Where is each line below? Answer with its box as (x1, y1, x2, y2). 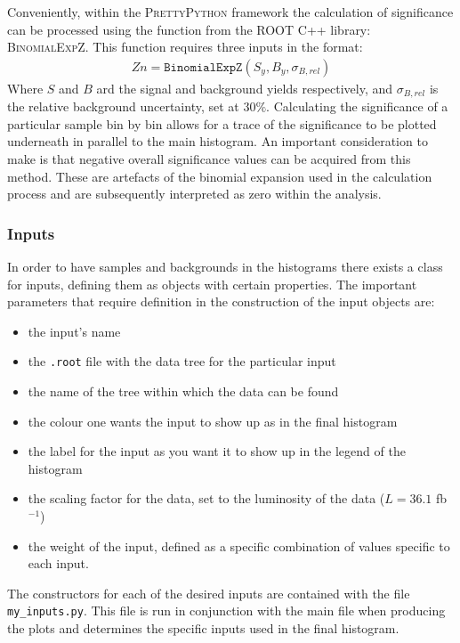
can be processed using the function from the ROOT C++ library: (7, 20, 371, 38)
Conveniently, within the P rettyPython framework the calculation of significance (7, 3, 454, 20)
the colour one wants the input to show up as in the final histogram (28, 411, 398, 430)
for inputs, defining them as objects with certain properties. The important (7, 274, 417, 293)
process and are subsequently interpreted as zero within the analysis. (7, 184, 382, 203)
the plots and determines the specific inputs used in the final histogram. (7, 619, 399, 638)
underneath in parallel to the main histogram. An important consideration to (7, 132, 428, 151)
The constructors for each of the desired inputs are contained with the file (7, 583, 410, 602)
